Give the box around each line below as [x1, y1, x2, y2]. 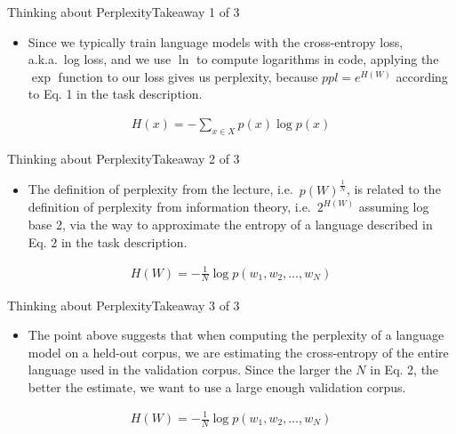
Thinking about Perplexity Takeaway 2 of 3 [7, 149, 240, 167]
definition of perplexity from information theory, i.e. [28, 197, 311, 216]
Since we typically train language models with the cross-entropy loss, [28, 32, 404, 51]
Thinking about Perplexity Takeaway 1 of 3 [7, 3, 240, 20]
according [396, 67, 448, 85]
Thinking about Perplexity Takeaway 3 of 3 [7, 295, 240, 314]
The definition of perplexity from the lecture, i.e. [28, 180, 293, 198]
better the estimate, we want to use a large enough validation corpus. [28, 377, 406, 396]
